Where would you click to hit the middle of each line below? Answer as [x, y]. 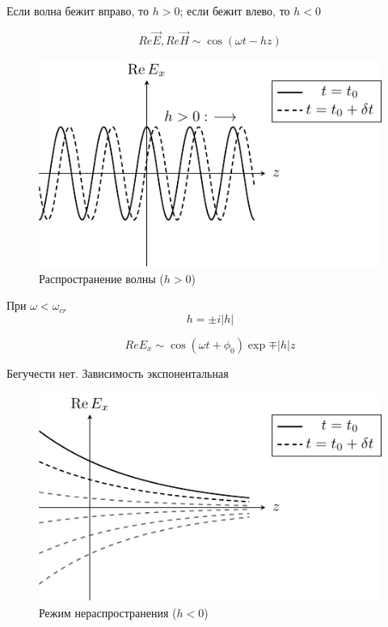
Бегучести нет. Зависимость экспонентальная [118, 373]
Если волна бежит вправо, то [78, 11]
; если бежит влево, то [235, 11]
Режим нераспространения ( [108, 612]
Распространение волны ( [101, 278]
